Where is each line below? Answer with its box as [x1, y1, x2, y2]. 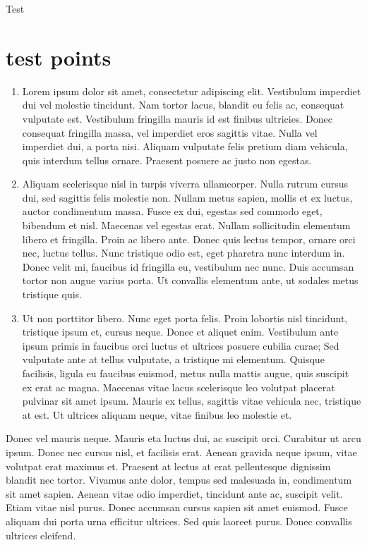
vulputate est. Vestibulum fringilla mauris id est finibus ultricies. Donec [22, 111, 332, 125]
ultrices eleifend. [6, 527, 76, 542]
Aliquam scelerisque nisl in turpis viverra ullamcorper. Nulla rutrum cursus [22, 176, 349, 191]
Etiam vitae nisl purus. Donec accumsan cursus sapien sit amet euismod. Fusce [6, 500, 348, 515]
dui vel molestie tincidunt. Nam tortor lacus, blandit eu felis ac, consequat [22, 97, 344, 112]
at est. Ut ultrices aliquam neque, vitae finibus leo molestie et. [22, 407, 292, 422]
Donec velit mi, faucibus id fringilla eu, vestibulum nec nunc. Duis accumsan [22, 259, 354, 274]
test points [6, 42, 112, 71]
